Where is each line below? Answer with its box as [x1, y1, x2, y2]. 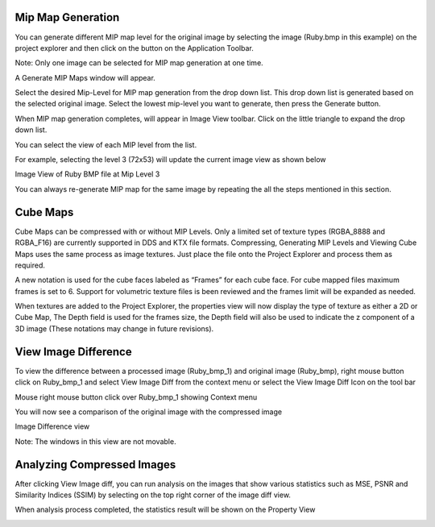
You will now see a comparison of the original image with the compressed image [14, 407, 282, 417]
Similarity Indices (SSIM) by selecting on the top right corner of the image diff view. [14, 490, 292, 500]
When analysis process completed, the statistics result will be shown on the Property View [14, 504, 316, 515]
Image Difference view [14, 421, 90, 431]
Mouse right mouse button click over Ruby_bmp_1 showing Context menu [14, 392, 258, 402]
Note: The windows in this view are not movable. [14, 436, 176, 446]
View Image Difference [14, 345, 132, 359]
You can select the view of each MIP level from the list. [14, 139, 197, 149]
